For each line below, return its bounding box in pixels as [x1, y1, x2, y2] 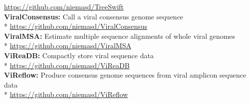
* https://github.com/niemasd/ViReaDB [4, 60, 130, 70]
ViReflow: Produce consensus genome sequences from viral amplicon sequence [4, 70, 247, 80]
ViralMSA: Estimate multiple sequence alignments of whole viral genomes [4, 30, 236, 41]
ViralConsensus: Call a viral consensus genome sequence [4, 11, 184, 21]
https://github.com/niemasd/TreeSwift [4, 1, 124, 11]
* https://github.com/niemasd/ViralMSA [4, 40, 131, 51]
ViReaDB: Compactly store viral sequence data [4, 50, 154, 60]
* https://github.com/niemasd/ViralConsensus [4, 21, 148, 31]
